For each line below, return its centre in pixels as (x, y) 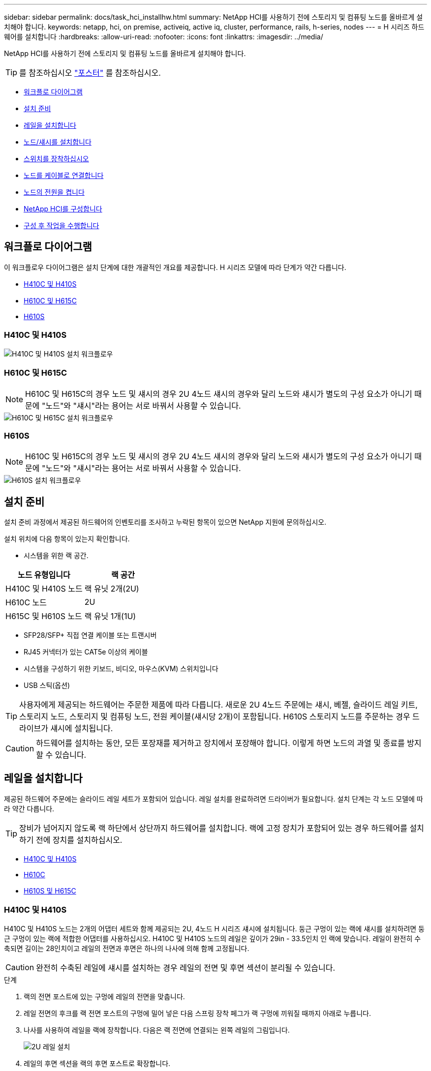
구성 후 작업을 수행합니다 (62, 225)
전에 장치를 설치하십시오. (79, 840)
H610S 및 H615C (50, 891)
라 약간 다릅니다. (29, 808)
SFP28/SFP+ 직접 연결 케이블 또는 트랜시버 (90, 635)
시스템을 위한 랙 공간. (56, 555)
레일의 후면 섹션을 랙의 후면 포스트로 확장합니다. (97, 1063)
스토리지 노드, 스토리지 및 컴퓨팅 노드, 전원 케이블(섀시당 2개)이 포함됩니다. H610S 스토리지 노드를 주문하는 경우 (215, 716)
